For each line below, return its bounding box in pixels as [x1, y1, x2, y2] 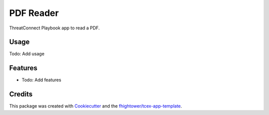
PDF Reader [9, 7, 59, 18]
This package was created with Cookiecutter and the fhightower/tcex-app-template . [9, 103, 182, 109]
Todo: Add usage [9, 51, 45, 57]
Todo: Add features [21, 77, 62, 83]
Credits [9, 90, 33, 99]
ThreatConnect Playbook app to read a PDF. [9, 25, 100, 31]
